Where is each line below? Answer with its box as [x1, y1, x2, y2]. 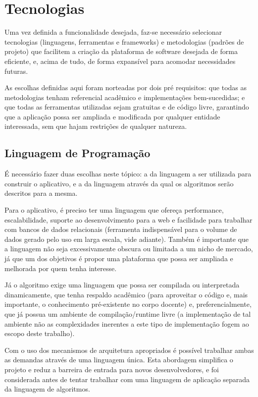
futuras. [4, 65, 28, 76]
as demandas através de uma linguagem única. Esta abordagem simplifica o [4, 354, 233, 365]
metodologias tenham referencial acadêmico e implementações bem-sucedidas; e [4, 92, 245, 102]
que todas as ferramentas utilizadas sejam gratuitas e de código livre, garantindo [4, 102, 249, 112]
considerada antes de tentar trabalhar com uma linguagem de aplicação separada [4, 374, 250, 384]
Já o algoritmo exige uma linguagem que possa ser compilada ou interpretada [4, 280, 240, 290]
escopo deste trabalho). [4, 328, 75, 339]
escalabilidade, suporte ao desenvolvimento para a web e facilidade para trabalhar [4, 214, 253, 225]
